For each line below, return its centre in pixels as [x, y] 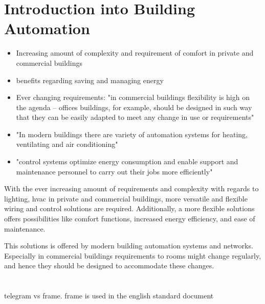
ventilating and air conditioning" [67, 144]
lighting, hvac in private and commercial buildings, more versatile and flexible [126, 198]
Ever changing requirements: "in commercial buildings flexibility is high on [133, 97]
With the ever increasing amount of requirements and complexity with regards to [131, 188]
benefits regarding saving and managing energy [90, 80]
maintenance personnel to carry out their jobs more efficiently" [114, 171]
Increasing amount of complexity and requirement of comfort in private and [135, 53]
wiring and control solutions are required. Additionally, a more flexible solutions [129, 208]
